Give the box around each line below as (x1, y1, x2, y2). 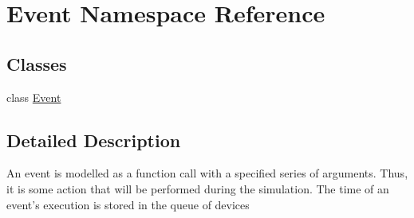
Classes (6, 51, 67, 76)
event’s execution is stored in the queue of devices (6, 196, 250, 212)
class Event (6, 88, 61, 105)
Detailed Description (6, 127, 181, 152)
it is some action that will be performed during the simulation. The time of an (6, 180, 389, 197)
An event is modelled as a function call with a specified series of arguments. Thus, (6, 165, 408, 181)
